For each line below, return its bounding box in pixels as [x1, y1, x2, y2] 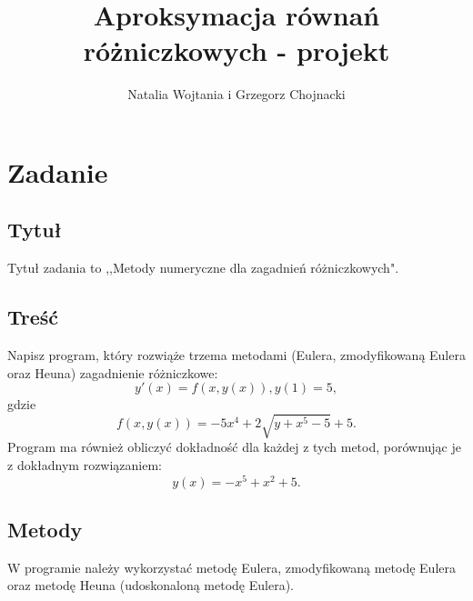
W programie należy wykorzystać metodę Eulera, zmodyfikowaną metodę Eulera [7, 557, 456, 576]
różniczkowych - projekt [83, 32, 390, 69]
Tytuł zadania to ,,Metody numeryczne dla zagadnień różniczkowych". [7, 258, 399, 277]
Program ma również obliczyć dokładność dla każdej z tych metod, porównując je [7, 437, 461, 456]
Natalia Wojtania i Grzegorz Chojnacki [127, 85, 346, 104]
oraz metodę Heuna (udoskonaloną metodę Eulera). [7, 576, 294, 595]
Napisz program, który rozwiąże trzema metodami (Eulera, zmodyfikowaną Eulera [7, 346, 466, 365]
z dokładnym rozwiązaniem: [7, 456, 163, 475]
